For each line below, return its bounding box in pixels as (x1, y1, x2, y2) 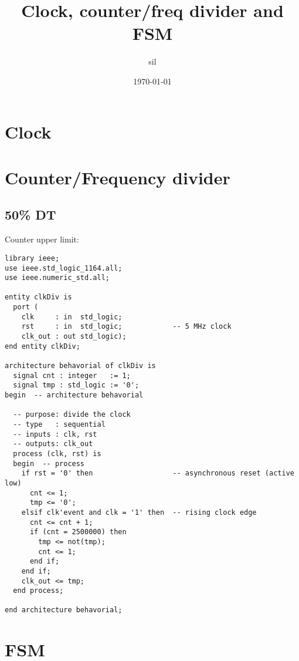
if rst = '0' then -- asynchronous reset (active (21, 469, 294, 478)
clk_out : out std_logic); (21, 332, 127, 341)
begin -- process (13, 459, 85, 468)
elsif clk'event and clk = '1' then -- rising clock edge (21, 508, 257, 517)
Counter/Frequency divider (5, 165, 230, 189)
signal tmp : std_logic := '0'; (13, 381, 140, 390)
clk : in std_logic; (21, 312, 123, 321)
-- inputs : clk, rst (13, 430, 97, 439)
